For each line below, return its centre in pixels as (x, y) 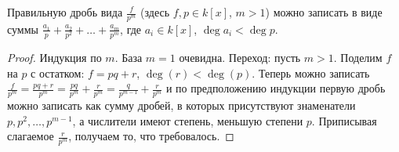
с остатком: (58, 72)
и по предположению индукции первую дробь (276, 88)
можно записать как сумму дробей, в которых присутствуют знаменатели (181, 105)
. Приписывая (344, 120)
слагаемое (31, 136)
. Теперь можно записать (311, 72)
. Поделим (358, 57)
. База (129, 57)
